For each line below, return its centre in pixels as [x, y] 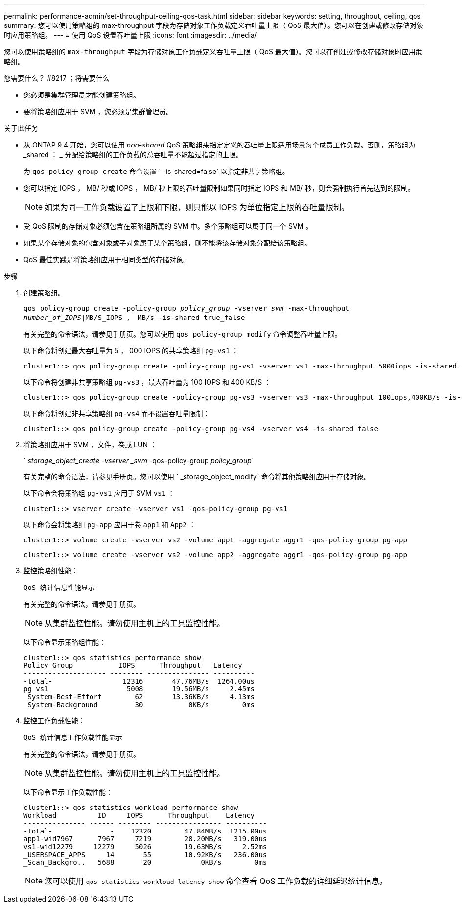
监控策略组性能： [51, 571]
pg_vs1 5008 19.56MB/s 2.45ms [139, 689]
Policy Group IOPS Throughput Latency [133, 665]
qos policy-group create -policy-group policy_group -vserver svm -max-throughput [186, 308]
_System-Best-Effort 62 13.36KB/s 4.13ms [139, 697]
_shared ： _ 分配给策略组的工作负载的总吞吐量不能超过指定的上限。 [133, 155]
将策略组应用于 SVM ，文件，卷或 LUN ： [90, 445]
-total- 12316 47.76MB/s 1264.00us [139, 681]
